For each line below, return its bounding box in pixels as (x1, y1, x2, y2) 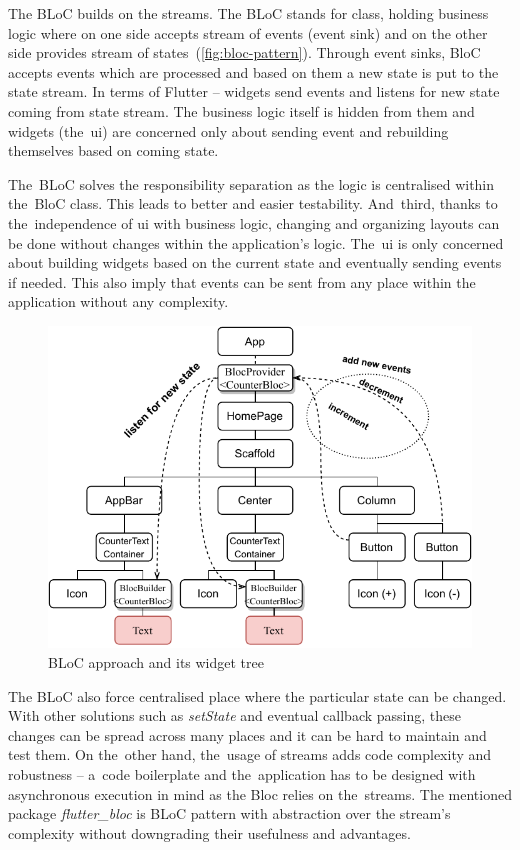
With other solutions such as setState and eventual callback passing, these (8, 705, 461, 726)
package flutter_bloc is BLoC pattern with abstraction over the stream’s (8, 803, 451, 824)
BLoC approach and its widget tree (48, 652, 264, 673)
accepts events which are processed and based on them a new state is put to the (8, 61, 499, 82)
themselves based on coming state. (8, 140, 219, 161)
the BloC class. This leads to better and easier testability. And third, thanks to (8, 193, 498, 214)
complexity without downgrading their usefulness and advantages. (8, 822, 411, 843)
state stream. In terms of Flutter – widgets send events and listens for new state (8, 81, 500, 102)
